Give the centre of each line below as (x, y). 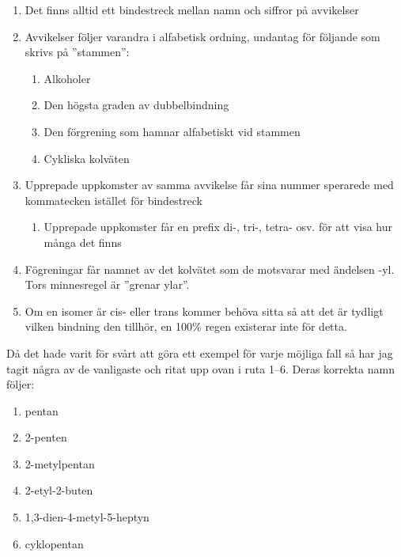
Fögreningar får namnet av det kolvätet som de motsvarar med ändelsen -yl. (210, 269)
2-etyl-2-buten (59, 490)
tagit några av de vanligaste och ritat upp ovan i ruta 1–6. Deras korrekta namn (200, 368)
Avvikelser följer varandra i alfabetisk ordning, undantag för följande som (202, 36)
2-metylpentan (60, 463)
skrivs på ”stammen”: (77, 52)
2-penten (46, 437)
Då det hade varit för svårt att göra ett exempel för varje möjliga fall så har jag (200, 352)
